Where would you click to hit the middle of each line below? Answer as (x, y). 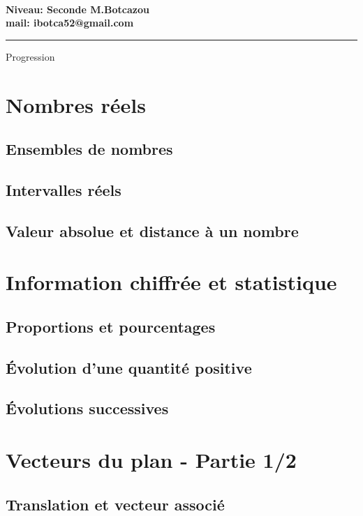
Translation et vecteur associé (115, 504)
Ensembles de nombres (89, 149)
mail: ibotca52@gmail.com (70, 23)
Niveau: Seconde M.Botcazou (77, 9)
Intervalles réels (64, 189)
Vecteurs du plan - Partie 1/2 (151, 460)
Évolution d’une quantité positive (129, 367)
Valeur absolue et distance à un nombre (152, 230)
